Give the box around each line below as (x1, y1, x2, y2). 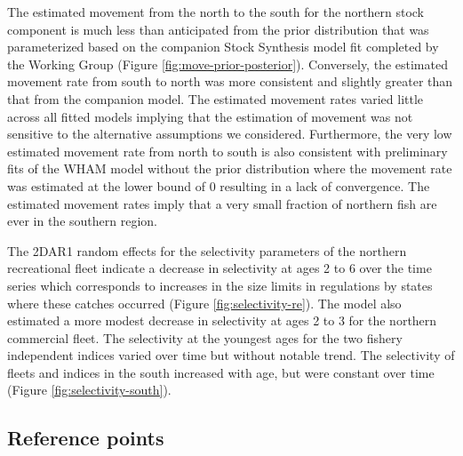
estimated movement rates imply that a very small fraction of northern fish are (7, 194, 437, 212)
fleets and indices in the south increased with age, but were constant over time (7, 363, 435, 381)
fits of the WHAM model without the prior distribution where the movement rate (7, 159, 452, 178)
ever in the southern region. (7, 212, 157, 230)
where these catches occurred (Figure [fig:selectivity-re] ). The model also (7, 293, 402, 312)
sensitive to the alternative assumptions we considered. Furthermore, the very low (7, 124, 452, 143)
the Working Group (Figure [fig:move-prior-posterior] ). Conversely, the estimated (7, 54, 448, 73)
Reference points (7, 424, 164, 452)
